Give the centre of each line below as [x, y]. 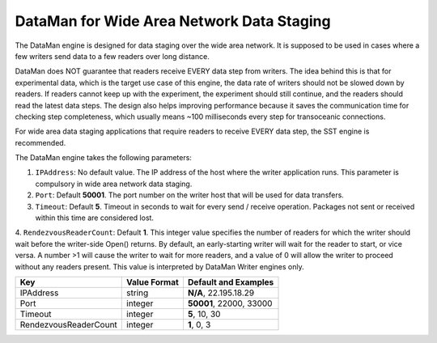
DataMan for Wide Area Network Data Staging [173, 21]
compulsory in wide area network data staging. [114, 184]
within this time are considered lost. [94, 218]
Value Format [153, 282]
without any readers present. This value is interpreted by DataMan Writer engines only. [159, 266]
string [138, 293]
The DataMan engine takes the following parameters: [103, 158]
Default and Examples [231, 282]
